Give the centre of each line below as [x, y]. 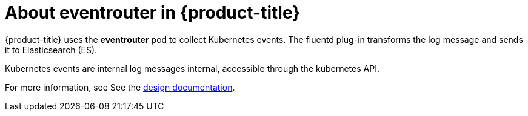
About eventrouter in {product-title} [153, 13]
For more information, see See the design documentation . [120, 87]
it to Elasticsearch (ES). [51, 50]
